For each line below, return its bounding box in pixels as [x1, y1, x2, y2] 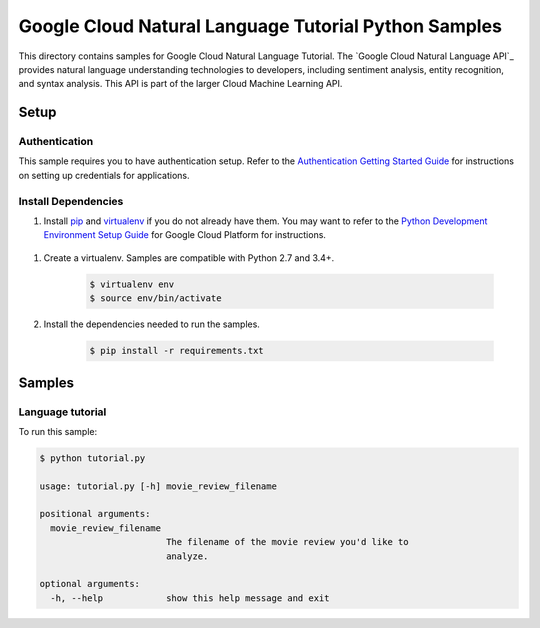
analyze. [165, 550, 209, 562]
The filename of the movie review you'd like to [165, 536, 409, 548]
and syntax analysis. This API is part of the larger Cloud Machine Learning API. [18, 78, 343, 90]
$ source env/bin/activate [89, 293, 222, 304]
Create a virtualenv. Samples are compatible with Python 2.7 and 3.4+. [43, 251, 335, 264]
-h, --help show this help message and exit [50, 592, 330, 604]
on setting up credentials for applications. [18, 169, 190, 181]
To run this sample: [18, 425, 98, 437]
